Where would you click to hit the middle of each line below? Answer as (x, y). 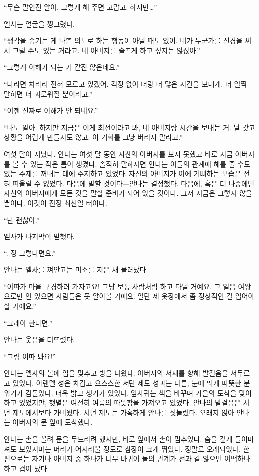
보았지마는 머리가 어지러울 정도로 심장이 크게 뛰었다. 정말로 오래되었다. (130, 448)
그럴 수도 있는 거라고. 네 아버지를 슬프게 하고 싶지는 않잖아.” (106, 50)
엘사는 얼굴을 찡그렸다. (40, 24)
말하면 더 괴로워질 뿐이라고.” (48, 94)
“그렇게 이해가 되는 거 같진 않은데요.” (62, 67)
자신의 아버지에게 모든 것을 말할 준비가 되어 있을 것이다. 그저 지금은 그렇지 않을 (128, 193)
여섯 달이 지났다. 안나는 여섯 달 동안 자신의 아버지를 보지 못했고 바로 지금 (119, 153)
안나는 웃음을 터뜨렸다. (40, 340)
